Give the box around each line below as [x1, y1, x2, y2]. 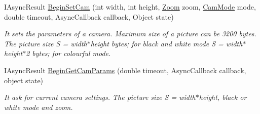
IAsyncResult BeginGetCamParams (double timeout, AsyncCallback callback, [4, 65, 246, 75]
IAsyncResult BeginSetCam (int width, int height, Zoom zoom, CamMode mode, [4, 2, 256, 12]
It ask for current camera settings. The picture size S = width [4, 92, 196, 102]
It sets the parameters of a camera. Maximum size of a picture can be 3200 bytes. [4, 28, 256, 39]
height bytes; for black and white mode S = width [90, 38, 243, 48]
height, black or [199, 92, 247, 102]
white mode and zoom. [4, 101, 73, 112]
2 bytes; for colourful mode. [26, 48, 111, 59]
